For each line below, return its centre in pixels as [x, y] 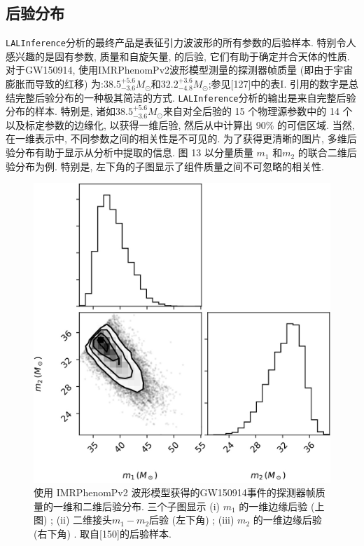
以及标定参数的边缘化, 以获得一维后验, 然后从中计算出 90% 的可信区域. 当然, [180, 124]
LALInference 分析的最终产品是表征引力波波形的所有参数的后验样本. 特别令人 [181, 42]
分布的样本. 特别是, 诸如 [61, 111]
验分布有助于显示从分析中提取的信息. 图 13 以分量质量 [129, 152]
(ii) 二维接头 [84, 520]
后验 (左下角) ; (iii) [192, 520]
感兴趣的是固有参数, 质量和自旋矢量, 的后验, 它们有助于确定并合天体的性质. [178, 56]
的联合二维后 [327, 152]
